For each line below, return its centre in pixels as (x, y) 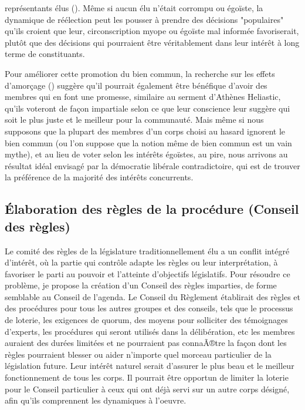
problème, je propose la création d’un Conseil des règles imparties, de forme (141, 285)
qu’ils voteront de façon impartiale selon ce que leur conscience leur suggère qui (148, 108)
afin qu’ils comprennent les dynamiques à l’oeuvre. (96, 400)
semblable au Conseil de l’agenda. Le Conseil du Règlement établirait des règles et (153, 296)
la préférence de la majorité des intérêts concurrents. (99, 177)
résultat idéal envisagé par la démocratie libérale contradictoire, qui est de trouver (152, 165)
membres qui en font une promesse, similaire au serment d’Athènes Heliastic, (143, 97)
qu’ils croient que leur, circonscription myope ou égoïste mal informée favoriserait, (152, 31)
